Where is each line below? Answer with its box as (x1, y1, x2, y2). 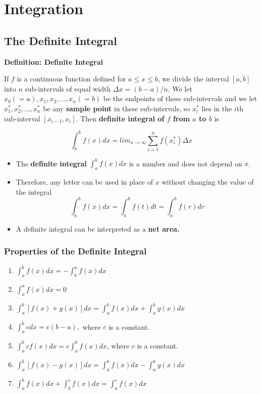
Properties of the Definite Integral (4, 245, 147, 257)
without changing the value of (162, 177, 254, 187)
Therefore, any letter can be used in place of (16, 177, 153, 187)
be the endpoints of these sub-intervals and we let (103, 93, 257, 104)
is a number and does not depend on (129, 158, 242, 168)
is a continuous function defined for (17, 73, 126, 84)
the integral (16, 186, 52, 197)
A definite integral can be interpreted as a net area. (16, 223, 180, 234)
